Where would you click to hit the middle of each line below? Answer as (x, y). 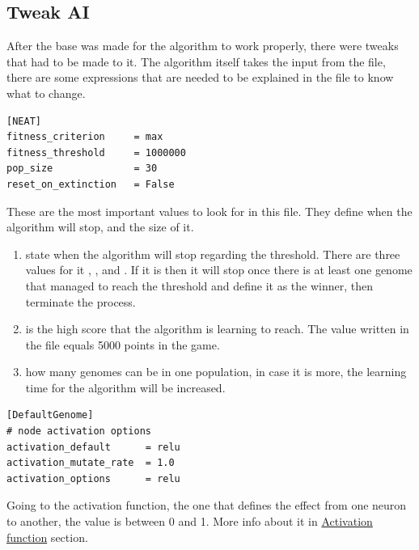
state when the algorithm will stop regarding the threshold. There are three (213, 254)
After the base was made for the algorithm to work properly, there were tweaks (203, 46)
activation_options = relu (93, 478)
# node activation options (79, 432)
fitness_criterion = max (85, 137)
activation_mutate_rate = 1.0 (91, 463)
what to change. (46, 93)
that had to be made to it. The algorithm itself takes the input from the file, (196, 61)
